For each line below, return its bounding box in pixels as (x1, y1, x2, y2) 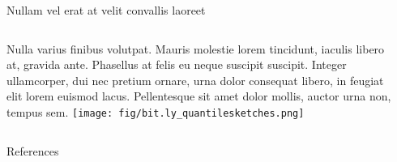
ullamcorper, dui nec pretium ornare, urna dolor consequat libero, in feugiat (6, 71, 384, 88)
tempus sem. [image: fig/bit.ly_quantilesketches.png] (6, 103, 305, 120)
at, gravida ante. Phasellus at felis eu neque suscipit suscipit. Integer (6, 56, 347, 73)
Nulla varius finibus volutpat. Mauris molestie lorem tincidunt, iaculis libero (6, 40, 385, 57)
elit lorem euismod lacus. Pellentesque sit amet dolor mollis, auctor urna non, (6, 87, 391, 104)
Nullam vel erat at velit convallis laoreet (6, 2, 206, 18)
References (6, 142, 59, 159)
